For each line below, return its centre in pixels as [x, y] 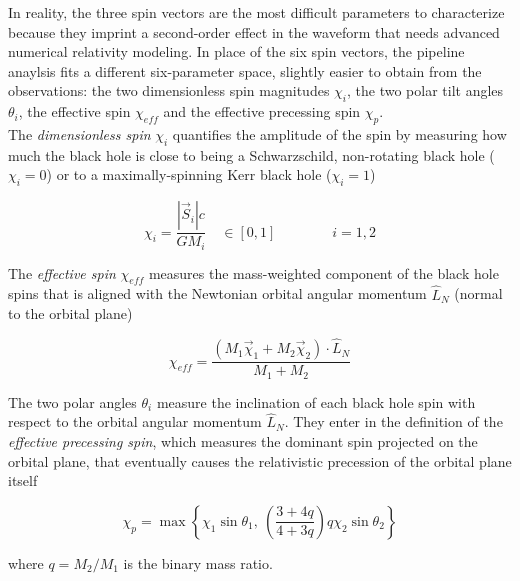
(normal [478, 293]
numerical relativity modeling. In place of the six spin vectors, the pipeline [236, 51]
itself [23, 480]
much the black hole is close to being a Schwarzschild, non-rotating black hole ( [251, 154]
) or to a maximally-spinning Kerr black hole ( [189, 174]
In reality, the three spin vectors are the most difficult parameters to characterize [256, 12]
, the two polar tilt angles [425, 90]
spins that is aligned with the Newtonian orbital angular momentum [217, 293]
